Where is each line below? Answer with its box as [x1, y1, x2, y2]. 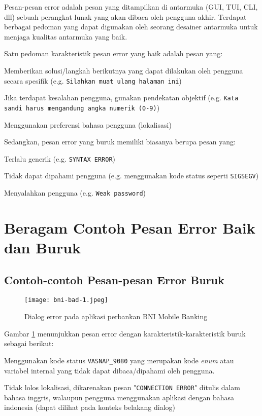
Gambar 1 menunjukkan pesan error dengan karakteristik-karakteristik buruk [4, 328, 246, 338]
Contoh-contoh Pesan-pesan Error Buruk [4, 272, 224, 287]
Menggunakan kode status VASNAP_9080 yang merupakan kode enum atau [4, 355, 234, 365]
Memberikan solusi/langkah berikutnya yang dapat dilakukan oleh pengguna [4, 65, 243, 75]
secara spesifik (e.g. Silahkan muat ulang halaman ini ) [4, 75, 182, 86]
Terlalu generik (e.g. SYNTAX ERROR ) [4, 153, 115, 164]
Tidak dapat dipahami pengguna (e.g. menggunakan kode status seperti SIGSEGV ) [4, 170, 259, 181]
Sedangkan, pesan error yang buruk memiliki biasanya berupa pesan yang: [4, 136, 236, 147]
